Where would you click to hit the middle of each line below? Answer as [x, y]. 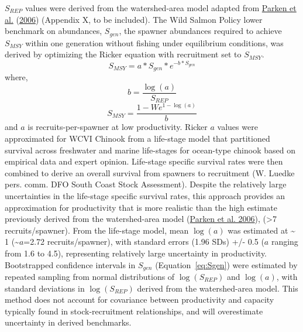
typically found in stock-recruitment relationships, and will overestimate [134, 311]
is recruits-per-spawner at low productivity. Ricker [118, 127]
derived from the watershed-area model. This [218, 288]
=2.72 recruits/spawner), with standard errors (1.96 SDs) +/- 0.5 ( [144, 242]
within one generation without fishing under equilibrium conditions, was [154, 42]
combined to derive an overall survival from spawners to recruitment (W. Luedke [150, 172]
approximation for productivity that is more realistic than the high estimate [141, 207]
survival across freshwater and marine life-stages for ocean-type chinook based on [150, 150]
